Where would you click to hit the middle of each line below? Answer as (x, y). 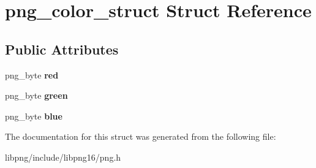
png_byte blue (34, 116)
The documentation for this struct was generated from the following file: (141, 136)
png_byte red (32, 74)
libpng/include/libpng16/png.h (63, 157)
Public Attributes (62, 49)
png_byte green (36, 95)
